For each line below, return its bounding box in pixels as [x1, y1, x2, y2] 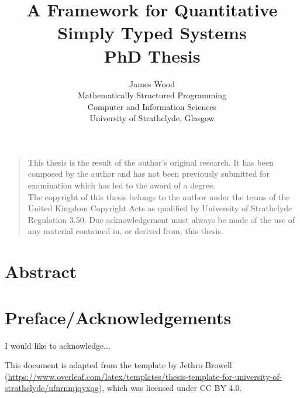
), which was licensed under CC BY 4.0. [98, 382, 242, 394]
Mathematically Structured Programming [78, 89, 226, 101]
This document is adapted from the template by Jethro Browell [5, 359, 232, 371]
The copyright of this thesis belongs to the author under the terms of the [27, 190, 290, 203]
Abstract [5, 259, 77, 283]
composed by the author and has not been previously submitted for [27, 167, 270, 180]
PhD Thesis [104, 43, 201, 67]
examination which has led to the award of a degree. [27, 179, 215, 191]
